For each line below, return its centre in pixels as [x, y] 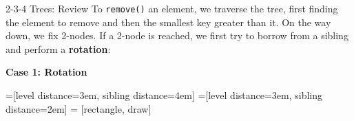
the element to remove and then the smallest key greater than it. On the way [168, 22]
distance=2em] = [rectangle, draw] [79, 108]
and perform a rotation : [58, 48]
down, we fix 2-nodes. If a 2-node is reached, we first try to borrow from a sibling [177, 35]
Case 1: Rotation [46, 72]
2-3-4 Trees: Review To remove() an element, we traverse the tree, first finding [172, 8]
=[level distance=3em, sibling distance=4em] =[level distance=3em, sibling [164, 95]
